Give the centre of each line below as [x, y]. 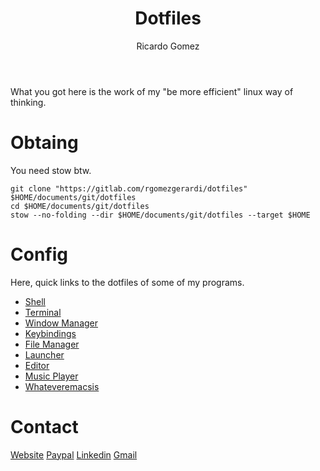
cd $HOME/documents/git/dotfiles [80, 206]
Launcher [44, 354]
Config [39, 254]
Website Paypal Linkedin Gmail [74, 454]
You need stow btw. [51, 170]
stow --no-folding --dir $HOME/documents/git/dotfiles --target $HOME [160, 215]
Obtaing [44, 143]
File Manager [52, 344]
